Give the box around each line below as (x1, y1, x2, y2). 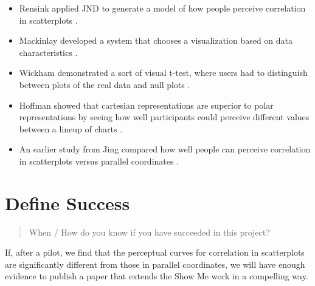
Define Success (5, 190, 130, 215)
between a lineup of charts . (19, 122, 123, 135)
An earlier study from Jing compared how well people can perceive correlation (19, 143, 311, 155)
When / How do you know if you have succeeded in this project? (29, 225, 270, 238)
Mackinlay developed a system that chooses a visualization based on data (19, 34, 293, 47)
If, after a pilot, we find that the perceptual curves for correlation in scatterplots (5, 246, 305, 259)
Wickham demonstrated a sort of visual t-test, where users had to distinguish (19, 66, 308, 79)
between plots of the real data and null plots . (19, 78, 190, 90)
